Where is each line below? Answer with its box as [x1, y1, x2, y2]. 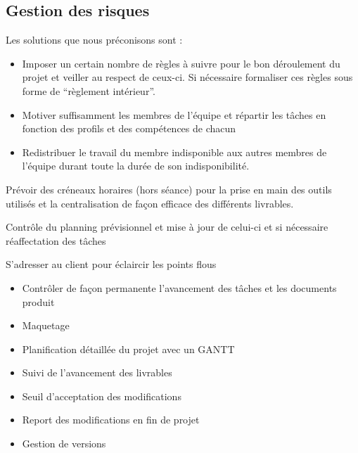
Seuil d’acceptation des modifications [22, 388, 181, 403]
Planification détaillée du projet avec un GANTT [22, 341, 235, 356]
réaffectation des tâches [6, 233, 106, 248]
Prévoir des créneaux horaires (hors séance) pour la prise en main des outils [6, 181, 332, 196]
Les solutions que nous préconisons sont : [6, 32, 183, 47]
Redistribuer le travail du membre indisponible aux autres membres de [22, 144, 327, 159]
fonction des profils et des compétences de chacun [22, 121, 236, 136]
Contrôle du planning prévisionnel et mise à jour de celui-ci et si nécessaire [6, 219, 328, 234]
